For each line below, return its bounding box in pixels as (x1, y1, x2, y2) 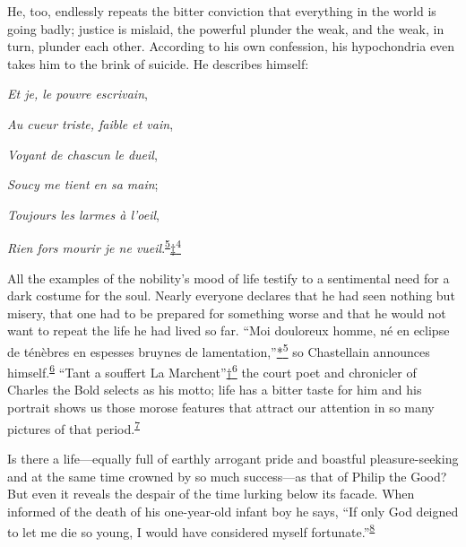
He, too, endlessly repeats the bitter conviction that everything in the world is (7, 2, 436, 20)
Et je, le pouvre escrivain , (7, 84, 148, 103)
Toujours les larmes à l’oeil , (7, 204, 160, 223)
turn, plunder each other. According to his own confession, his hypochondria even (7, 37, 455, 56)
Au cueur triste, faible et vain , (7, 114, 174, 133)
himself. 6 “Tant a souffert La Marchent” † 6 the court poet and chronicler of (7, 360, 417, 381)
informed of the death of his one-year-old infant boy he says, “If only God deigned (7, 501, 459, 520)
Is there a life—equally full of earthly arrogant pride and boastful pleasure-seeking (7, 448, 459, 467)
